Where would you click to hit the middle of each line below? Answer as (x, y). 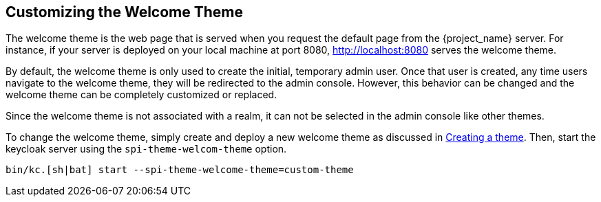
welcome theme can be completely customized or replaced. (141, 95)
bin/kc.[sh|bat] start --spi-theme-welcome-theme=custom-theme (180, 170)
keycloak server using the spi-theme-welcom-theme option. (146, 149)
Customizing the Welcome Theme (125, 12)
